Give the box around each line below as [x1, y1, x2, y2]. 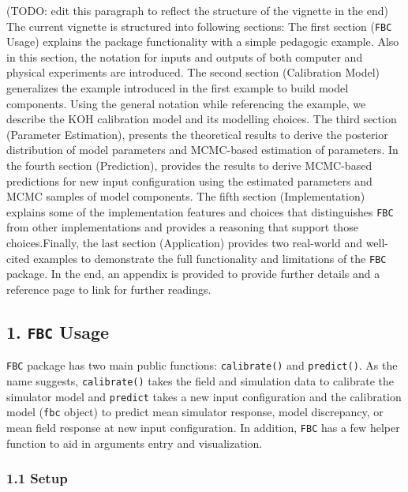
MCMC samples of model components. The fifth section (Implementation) [6, 188, 365, 205]
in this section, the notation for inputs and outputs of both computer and [6, 48, 363, 65]
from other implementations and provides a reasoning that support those [6, 219, 358, 235]
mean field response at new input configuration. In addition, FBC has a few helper [6, 419, 400, 435]
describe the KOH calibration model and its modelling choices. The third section [6, 111, 397, 127]
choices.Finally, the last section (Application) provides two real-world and [6, 235, 362, 251]
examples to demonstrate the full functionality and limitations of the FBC [33, 250, 387, 266]
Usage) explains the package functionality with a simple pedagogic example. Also [6, 33, 399, 50]
